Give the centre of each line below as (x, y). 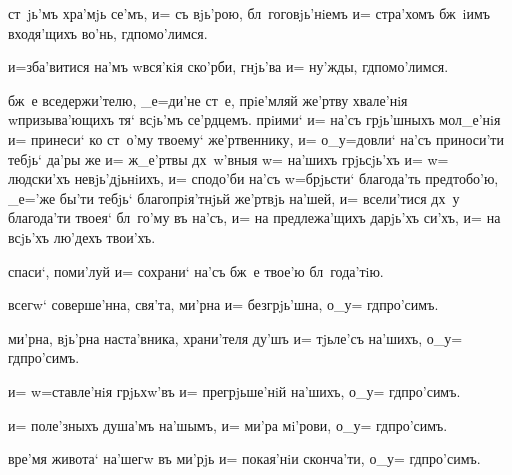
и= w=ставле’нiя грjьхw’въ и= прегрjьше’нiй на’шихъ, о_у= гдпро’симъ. (234, 390)
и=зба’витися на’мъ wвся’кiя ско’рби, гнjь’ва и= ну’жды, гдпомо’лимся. (228, 66)
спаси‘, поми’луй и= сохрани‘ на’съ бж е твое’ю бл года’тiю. (196, 270)
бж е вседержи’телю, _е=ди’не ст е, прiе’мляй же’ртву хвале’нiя (208, 99)
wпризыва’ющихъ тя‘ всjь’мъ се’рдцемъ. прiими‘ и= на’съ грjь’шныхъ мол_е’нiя (254, 119)
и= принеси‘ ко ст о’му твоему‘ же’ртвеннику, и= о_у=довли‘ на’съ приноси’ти (256, 138)
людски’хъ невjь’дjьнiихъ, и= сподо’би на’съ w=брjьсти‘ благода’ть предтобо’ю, (253, 178)
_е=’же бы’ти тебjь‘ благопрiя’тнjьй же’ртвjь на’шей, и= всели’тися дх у (234, 197)
